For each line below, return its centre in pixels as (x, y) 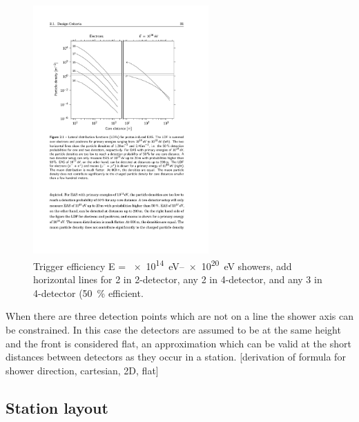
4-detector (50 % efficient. (88, 292)
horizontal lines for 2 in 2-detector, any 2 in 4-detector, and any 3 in (178, 279)
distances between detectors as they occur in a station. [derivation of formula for (176, 357)
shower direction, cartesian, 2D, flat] (82, 370)
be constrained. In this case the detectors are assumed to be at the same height (173, 329)
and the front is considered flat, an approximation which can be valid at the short (178, 343)
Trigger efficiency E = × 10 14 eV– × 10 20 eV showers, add (163, 265)
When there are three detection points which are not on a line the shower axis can (179, 316)
